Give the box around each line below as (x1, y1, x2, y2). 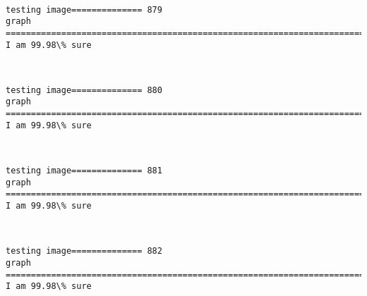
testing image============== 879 (6, 4, 162, 15)
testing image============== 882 (6, 246, 162, 257)
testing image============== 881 (6, 166, 162, 176)
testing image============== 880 (6, 85, 162, 95)
